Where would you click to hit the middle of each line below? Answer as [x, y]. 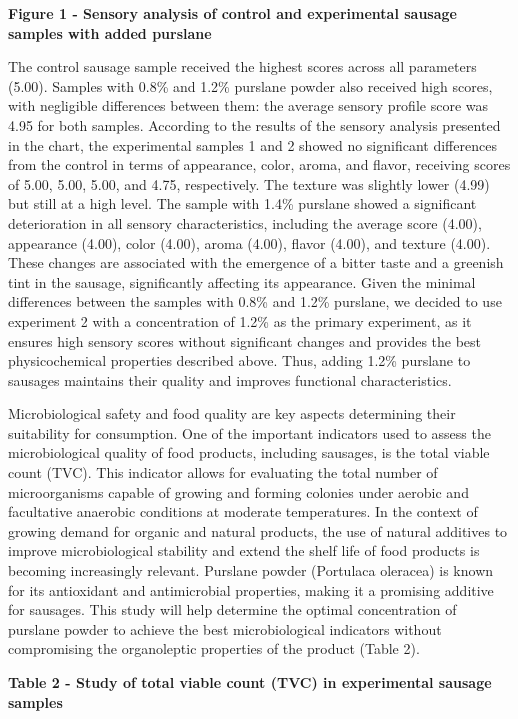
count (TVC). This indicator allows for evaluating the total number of [223, 472]
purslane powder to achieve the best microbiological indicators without [225, 628]
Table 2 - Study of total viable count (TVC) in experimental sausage [250, 682]
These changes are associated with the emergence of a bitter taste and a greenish [256, 262]
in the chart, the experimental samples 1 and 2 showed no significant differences [252, 144]
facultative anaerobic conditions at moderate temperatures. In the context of [243, 511]
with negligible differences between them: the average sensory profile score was [248, 105]
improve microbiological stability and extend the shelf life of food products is [244, 550]
